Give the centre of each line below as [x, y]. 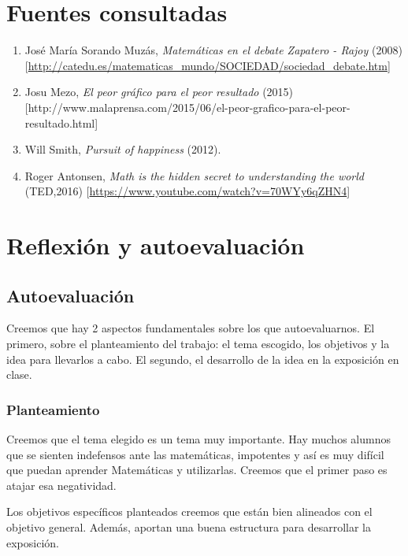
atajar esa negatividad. [61, 485]
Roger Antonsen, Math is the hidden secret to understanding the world [194, 175]
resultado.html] [61, 122]
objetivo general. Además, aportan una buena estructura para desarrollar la [189, 527]
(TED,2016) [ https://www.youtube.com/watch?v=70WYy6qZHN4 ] [187, 191]
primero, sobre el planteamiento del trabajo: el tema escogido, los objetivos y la [198, 344]
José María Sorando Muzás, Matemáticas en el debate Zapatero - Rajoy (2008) [213, 50]
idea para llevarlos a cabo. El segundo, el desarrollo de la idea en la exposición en [203, 359]
